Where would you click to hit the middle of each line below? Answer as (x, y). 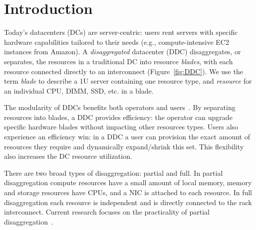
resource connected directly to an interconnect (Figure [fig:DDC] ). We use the (124, 71)
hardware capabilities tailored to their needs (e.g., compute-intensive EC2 (117, 42)
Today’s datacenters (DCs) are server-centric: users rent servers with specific (121, 32)
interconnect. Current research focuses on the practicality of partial (107, 212)
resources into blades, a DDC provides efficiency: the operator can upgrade (118, 117)
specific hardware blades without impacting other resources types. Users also (121, 127)
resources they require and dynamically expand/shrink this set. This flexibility (124, 146)
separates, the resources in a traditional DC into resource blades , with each (119, 61)
